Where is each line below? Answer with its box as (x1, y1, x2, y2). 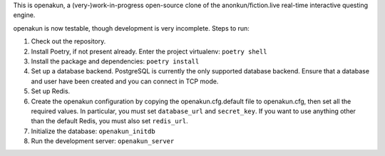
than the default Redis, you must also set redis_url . (31, 117, 188, 125)
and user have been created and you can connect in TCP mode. (31, 77, 219, 85)
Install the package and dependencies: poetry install (31, 57, 200, 66)
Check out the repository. (31, 37, 106, 46)
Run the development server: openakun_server (31, 137, 175, 145)
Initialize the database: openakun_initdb (31, 127, 156, 135)
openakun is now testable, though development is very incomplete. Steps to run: (13, 24, 250, 32)
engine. (13, 11, 36, 19)
